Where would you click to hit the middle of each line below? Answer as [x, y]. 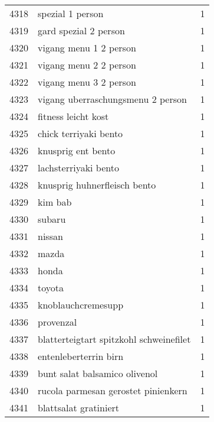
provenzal [57, 322]
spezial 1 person [71, 13]
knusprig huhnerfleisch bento [97, 185]
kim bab [55, 202]
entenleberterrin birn [81, 356]
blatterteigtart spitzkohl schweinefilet [114, 339]
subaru [52, 219]
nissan [50, 236]
